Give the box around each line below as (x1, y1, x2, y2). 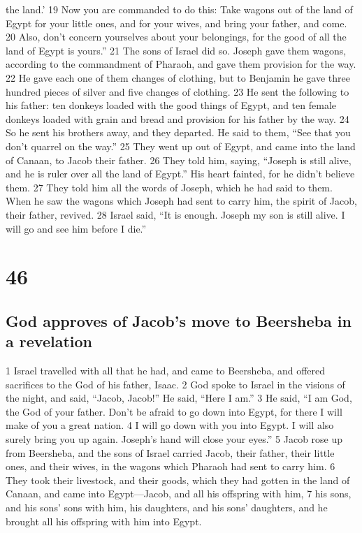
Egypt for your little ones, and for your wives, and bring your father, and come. (6, 15, 347, 30)
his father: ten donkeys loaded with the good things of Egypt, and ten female (6, 98, 337, 112)
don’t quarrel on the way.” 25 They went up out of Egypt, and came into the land (6, 138, 356, 153)
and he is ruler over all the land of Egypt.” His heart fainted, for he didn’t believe (6, 166, 355, 181)
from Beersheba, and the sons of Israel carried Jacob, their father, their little (6, 445, 335, 460)
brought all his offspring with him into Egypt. (6, 513, 202, 528)
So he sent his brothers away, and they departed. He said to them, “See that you (6, 125, 351, 140)
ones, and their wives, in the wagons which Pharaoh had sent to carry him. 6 (6, 459, 335, 474)
